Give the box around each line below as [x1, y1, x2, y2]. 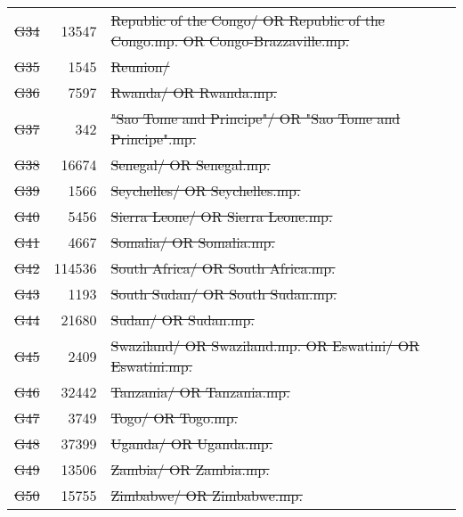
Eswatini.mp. [110, 356, 193, 376]
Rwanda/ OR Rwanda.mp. [110, 82, 278, 103]
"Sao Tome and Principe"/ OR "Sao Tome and [110, 108, 401, 128]
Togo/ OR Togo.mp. [110, 407, 239, 428]
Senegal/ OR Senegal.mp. [110, 154, 271, 175]
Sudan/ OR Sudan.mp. [110, 309, 255, 330]
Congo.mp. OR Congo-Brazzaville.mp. [110, 30, 350, 51]
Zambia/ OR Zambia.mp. [110, 459, 270, 480]
